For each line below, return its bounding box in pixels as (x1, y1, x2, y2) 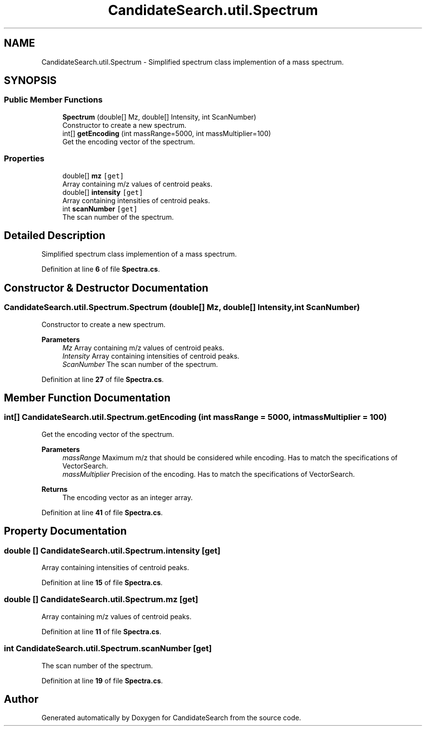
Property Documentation (4, 525, 127, 538)
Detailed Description (4, 229, 106, 242)
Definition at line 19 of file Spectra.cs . (41, 676, 163, 685)
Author (4, 693, 38, 705)
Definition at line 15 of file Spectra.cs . (41, 578, 163, 587)
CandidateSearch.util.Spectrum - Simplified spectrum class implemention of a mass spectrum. (41, 57, 344, 66)
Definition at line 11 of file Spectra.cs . (41, 627, 161, 636)
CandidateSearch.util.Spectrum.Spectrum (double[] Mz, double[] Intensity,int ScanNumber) (4, 302, 360, 313)
